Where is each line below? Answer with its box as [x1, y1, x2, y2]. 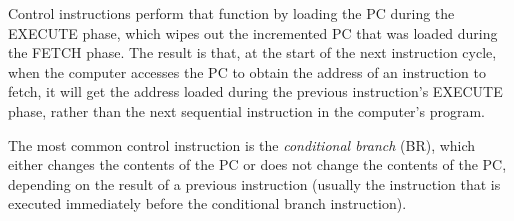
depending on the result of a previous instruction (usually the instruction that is [8, 173, 501, 194]
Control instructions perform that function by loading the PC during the [8, 3, 455, 23]
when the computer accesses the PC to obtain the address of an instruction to [8, 61, 486, 82]
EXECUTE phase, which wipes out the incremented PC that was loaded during [8, 22, 498, 43]
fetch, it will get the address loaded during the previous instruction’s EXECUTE [8, 81, 503, 102]
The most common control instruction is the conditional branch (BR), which [8, 134, 476, 155]
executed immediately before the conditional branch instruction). [8, 193, 407, 214]
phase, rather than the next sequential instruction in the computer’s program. [8, 100, 485, 121]
